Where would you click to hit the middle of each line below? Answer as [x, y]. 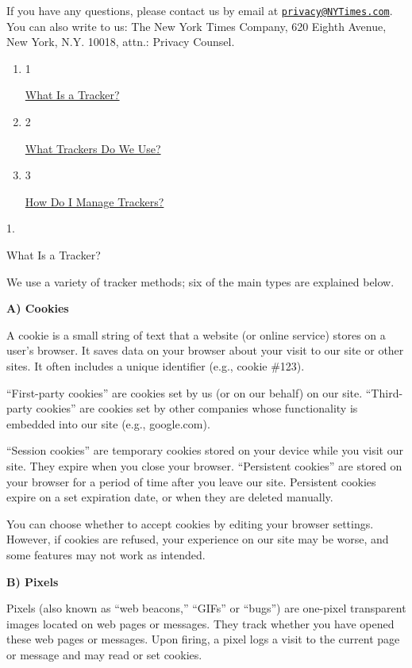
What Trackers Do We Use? [93, 148]
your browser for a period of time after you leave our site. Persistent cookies [191, 481]
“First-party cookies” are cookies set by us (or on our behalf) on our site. [185, 392]
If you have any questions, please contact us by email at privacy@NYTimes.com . [200, 10]
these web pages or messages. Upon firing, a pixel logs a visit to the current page [203, 639]
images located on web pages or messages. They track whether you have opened [200, 623]
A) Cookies [38, 308]
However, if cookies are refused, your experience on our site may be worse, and [198, 539]
